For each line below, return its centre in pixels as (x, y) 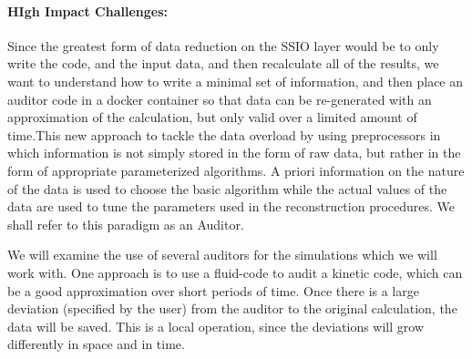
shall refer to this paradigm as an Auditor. (126, 224)
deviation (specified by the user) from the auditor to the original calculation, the (232, 308)
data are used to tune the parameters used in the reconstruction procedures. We (231, 206)
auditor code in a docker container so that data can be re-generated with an (220, 99)
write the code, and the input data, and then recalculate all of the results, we (223, 63)
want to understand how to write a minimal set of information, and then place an (236, 81)
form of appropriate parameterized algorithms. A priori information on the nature (236, 170)
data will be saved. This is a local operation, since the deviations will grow (216, 326)
